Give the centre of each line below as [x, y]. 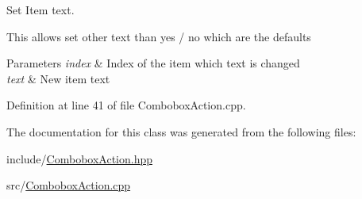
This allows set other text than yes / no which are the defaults [159, 36]
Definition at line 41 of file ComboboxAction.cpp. [126, 105]
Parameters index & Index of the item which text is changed [153, 63]
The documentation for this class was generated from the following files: [181, 131]
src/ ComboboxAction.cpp [69, 185]
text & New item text [58, 78]
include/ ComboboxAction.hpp [79, 158]
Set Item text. [40, 10]
